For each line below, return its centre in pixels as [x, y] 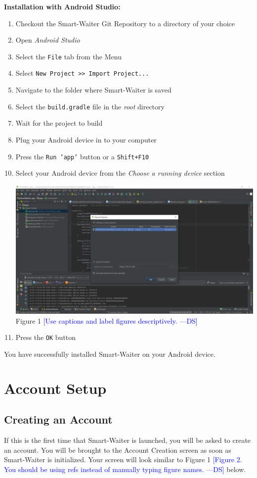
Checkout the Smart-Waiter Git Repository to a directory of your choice [125, 23]
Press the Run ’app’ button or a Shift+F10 [82, 156]
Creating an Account [58, 419]
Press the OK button [46, 337]
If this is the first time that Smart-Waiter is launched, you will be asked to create [128, 440]
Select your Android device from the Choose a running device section [120, 173]
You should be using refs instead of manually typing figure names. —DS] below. [125, 469]
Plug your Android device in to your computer [86, 139]
